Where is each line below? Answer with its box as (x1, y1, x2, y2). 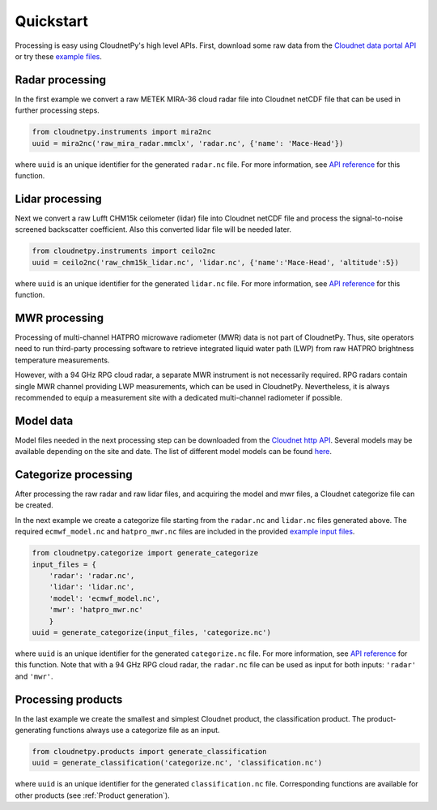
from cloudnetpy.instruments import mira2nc (32, 127, 212, 137)
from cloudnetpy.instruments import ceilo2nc (32, 246, 216, 255)
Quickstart (15, 12, 89, 30)
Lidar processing (15, 191, 103, 206)
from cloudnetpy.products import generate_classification (32, 747, 267, 756)
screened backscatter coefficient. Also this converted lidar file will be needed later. (15, 225, 291, 234)
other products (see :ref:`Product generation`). (15, 791, 170, 800)
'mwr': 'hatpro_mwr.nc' (49, 605, 143, 615)
